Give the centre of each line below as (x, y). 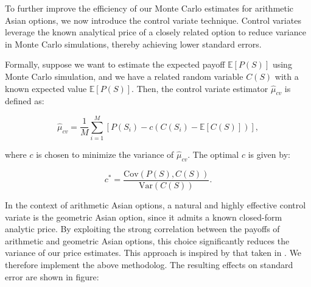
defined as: (25, 101)
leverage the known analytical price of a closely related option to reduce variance (155, 32)
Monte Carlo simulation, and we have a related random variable (124, 76)
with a (287, 76)
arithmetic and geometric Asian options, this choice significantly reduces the (147, 240)
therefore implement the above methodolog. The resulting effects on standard (149, 264)
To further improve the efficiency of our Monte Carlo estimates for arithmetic (149, 8)
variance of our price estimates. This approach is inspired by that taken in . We (153, 253)
